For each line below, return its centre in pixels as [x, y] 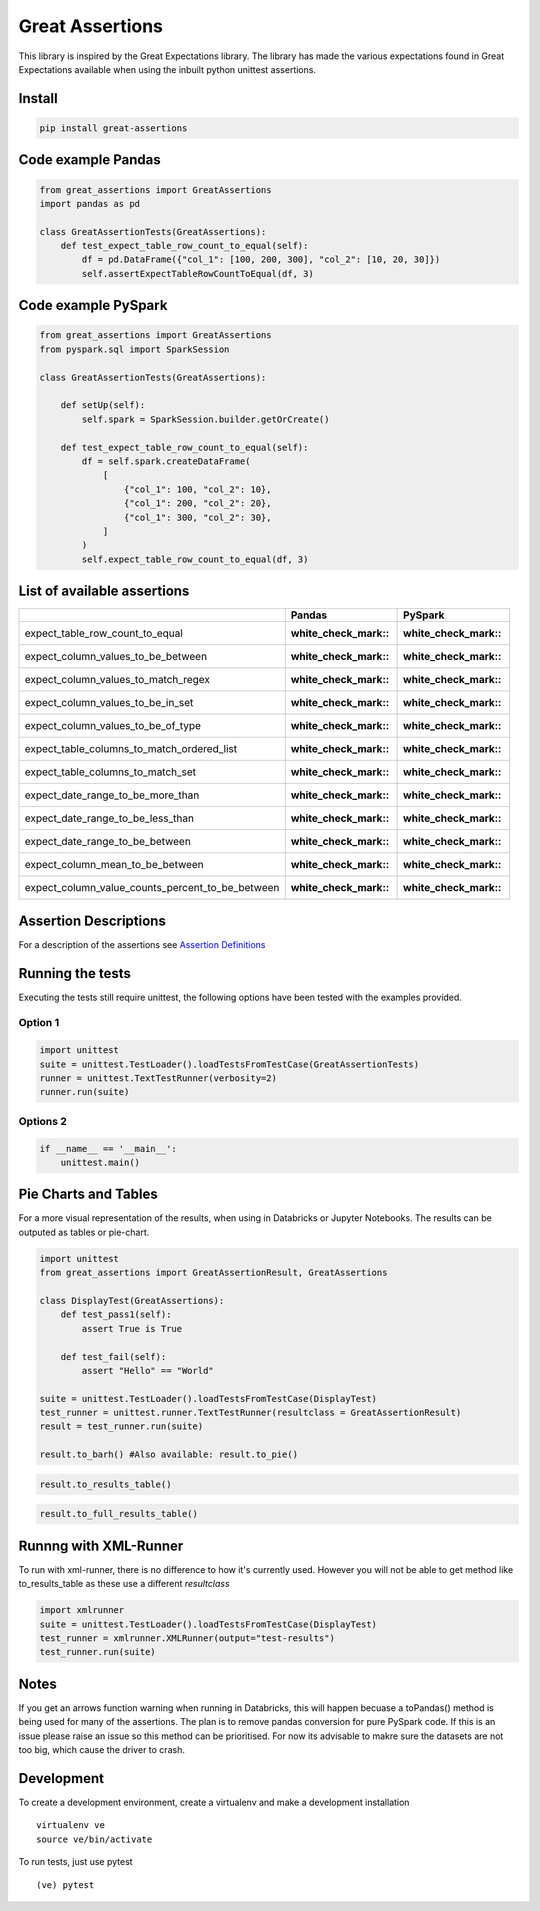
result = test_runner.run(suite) [121, 1426]
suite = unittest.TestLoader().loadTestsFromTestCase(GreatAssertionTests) [229, 1064]
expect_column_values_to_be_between [116, 657]
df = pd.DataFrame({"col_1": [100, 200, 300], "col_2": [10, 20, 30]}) [261, 259]
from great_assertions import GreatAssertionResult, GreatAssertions [213, 1273]
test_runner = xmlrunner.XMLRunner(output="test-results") [187, 1638]
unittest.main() [100, 1162]
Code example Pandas [89, 160]
